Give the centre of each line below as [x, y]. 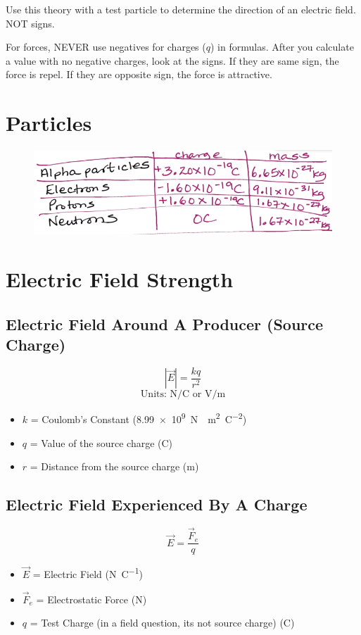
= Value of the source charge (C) [101, 442]
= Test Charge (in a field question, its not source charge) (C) [162, 623]
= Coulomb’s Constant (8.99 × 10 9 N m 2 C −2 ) [139, 418]
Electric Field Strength [120, 279]
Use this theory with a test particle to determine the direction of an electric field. [181, 9]
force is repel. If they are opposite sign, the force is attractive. [139, 74]
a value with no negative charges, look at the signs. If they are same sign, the [172, 60]
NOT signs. [30, 23]
